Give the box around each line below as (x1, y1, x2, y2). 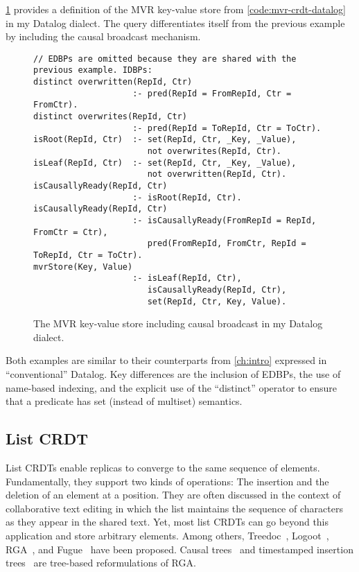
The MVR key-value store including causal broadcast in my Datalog (33, 316, 323, 331)
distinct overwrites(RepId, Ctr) (33, 112, 187, 122)
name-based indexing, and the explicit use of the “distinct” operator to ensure (6, 380, 337, 395)
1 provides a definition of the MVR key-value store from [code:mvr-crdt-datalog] (6, 2, 346, 16)
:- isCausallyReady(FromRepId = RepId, (132, 215, 317, 225)
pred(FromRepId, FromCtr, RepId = (147, 239, 306, 249)
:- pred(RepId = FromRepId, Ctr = (132, 88, 292, 98)
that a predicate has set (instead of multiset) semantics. (6, 394, 243, 408)
